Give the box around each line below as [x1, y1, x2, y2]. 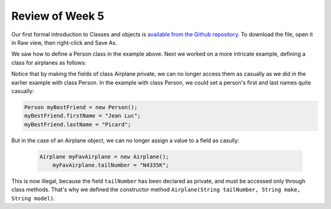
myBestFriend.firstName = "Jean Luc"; [24, 112, 141, 120]
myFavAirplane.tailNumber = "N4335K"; [52, 162, 169, 169]
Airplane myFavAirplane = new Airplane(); [39, 153, 169, 160]
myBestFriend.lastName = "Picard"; [24, 121, 131, 128]
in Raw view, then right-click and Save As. [11, 39, 118, 46]
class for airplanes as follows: [11, 59, 86, 66]
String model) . [11, 194, 55, 202]
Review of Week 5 [11, 9, 104, 23]
